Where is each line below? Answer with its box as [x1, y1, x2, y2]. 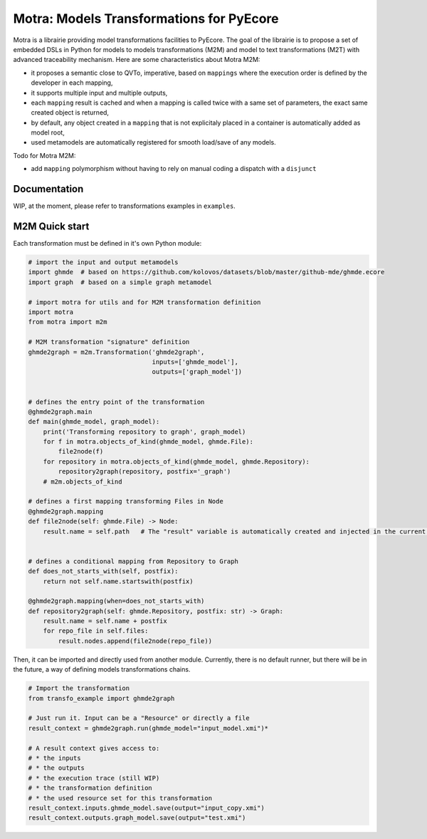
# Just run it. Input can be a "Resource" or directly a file [28, 714, 250, 722]
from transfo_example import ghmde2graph [28, 694, 175, 702]
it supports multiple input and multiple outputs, [31, 88, 168, 97]
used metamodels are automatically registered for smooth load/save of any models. [31, 138, 277, 147]
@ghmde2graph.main [28, 407, 93, 416]
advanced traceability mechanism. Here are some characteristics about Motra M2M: [13, 56, 260, 64]
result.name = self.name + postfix [43, 617, 167, 625]
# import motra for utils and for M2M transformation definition [28, 298, 261, 306]
